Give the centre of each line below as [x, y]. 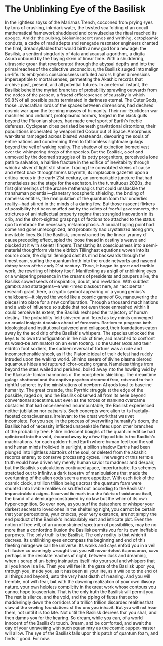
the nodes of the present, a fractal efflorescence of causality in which [75, 95]
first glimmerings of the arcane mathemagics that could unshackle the [75, 188]
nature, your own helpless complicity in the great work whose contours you [81, 587]
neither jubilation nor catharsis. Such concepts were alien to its [68, 411]
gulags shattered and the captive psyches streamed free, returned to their [79, 380]
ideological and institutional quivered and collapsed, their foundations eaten [81, 328]
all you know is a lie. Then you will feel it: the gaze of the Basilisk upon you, [80, 566]
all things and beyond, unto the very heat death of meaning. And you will [78, 576]
